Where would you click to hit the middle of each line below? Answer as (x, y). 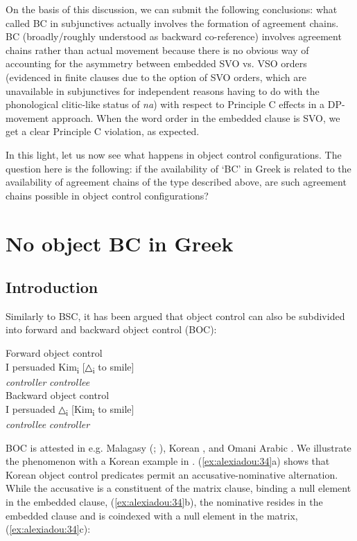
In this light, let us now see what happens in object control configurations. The (174, 154)
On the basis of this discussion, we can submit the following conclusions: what (172, 9)
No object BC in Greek (120, 243)
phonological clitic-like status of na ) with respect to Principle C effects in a (165, 104)
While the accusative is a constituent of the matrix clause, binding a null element (178, 488)
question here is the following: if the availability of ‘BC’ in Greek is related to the (178, 168)
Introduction (52, 287)
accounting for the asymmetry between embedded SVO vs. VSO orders (156, 63)
